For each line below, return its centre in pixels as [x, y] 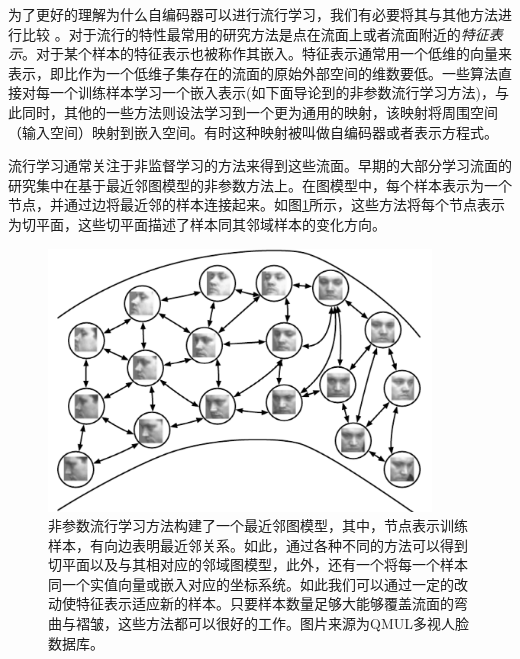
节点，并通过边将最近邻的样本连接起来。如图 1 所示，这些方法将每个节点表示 [256, 204]
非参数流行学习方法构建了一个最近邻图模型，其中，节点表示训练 [258, 525]
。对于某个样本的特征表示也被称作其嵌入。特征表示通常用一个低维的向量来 [267, 53]
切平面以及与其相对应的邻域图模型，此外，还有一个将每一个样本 [258, 564]
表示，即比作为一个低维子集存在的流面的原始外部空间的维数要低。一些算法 [253, 72]
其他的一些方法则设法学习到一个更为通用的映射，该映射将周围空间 [280, 111]
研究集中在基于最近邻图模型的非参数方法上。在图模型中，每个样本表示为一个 [260, 184]
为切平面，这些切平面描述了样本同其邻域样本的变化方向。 [197, 223]
